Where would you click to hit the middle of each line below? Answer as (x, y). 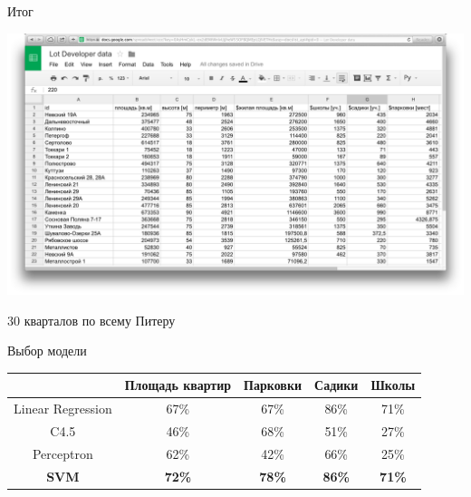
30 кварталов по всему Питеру (91, 320)
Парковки (273, 385)
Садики (336, 385)
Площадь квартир (178, 385)
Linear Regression (63, 409)
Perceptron (62, 453)
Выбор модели (47, 351)
